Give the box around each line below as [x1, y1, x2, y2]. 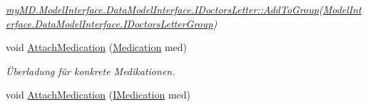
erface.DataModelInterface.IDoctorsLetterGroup [6, 16, 213, 30]
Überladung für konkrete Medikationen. [6, 63, 175, 78]
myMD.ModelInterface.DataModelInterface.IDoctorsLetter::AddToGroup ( [6, 2, 323, 16]
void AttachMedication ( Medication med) [6, 40, 187, 55]
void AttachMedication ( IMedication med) [6, 87, 191, 102]
